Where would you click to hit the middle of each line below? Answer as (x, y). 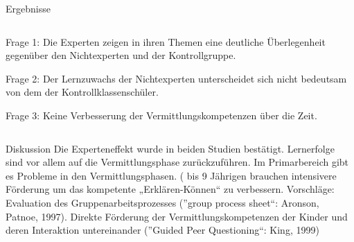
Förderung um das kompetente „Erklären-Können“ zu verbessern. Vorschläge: (170, 189)
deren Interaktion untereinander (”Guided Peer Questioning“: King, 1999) (162, 230)
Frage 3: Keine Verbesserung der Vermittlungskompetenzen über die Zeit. (161, 115)
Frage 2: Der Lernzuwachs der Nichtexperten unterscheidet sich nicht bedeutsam (176, 78)
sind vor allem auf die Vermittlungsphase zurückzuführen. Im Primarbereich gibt (177, 162)
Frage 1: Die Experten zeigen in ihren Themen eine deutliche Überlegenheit (166, 41)
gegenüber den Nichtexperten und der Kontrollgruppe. (121, 55)
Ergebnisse (28, 8)
